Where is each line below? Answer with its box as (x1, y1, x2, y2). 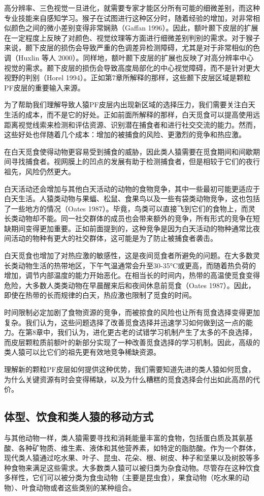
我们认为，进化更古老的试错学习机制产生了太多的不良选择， (57, 327, 256, 337)
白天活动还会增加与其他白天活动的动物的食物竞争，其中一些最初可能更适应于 (4, 183, 260, 194)
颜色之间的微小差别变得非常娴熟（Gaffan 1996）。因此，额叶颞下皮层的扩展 (11, 22, 258, 33)
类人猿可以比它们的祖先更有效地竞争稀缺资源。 (4, 347, 160, 357)
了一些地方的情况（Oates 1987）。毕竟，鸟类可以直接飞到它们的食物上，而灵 (4, 203, 255, 213)
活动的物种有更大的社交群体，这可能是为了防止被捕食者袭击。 (11, 233, 217, 243)
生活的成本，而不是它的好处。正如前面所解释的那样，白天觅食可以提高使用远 (4, 109, 260, 119)
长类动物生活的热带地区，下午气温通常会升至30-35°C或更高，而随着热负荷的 (4, 260, 256, 270)
